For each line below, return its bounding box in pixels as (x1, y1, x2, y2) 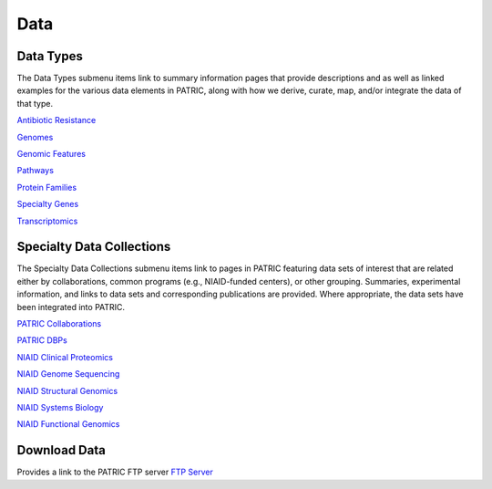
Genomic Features (16, 149, 87, 160)
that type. (16, 98, 54, 109)
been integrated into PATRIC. (16, 301, 126, 312)
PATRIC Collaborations (16, 318, 102, 329)
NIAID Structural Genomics (16, 385, 118, 396)
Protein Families (16, 182, 77, 192)
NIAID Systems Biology (16, 402, 104, 412)
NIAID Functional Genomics (16, 419, 120, 430)
